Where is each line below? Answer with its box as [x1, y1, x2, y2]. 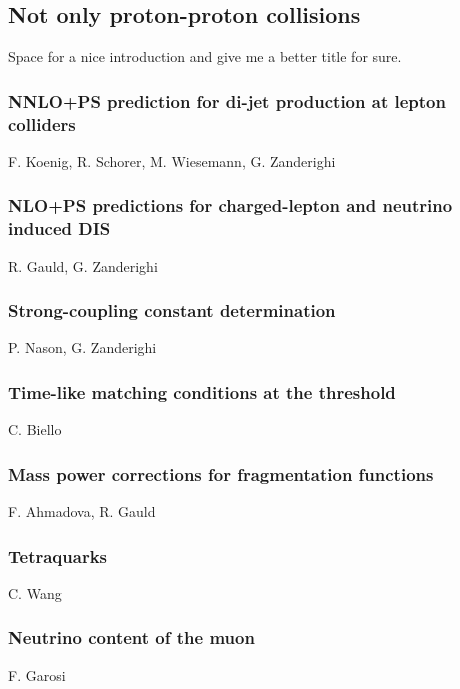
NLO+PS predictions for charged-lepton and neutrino [8, 193, 453, 218]
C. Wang [8, 582, 62, 603]
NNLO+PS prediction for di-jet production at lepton [8, 88, 446, 113]
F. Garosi [8, 664, 66, 685]
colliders [8, 111, 76, 136]
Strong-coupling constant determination [8, 298, 336, 323]
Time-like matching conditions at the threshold [8, 380, 396, 404]
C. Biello [8, 419, 62, 440]
